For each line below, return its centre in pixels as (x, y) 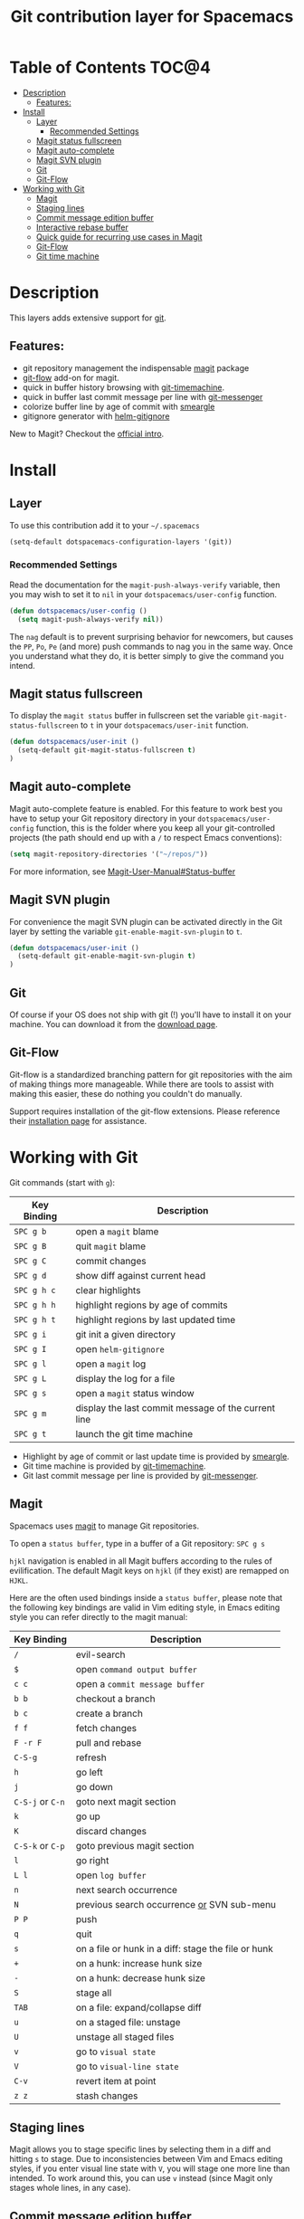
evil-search (100, 1654)
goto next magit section (126, 1801)
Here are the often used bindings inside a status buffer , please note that (146, 1597)
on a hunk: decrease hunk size (141, 1977)
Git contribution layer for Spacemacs (152, 17)
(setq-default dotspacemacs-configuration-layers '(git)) (121, 542)
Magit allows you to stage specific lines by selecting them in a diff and (140, 2149)
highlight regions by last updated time (156, 1319)
